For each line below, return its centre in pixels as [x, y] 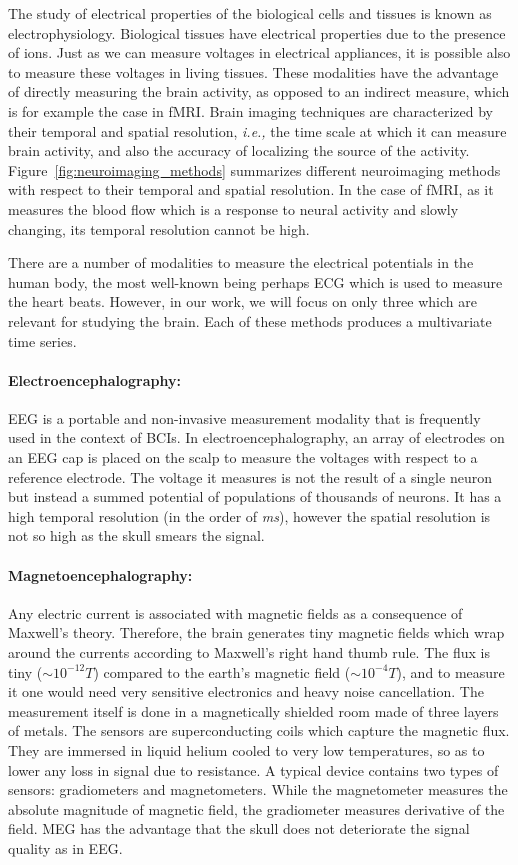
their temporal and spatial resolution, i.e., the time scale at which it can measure [257, 130]
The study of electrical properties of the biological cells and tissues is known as [250, 13]
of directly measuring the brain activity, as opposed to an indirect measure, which [259, 91]
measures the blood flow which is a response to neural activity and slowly [233, 208]
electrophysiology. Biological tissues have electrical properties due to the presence [257, 32]
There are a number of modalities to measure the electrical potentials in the [241, 262]
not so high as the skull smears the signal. [136, 535]
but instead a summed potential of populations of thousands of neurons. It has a [255, 496]
